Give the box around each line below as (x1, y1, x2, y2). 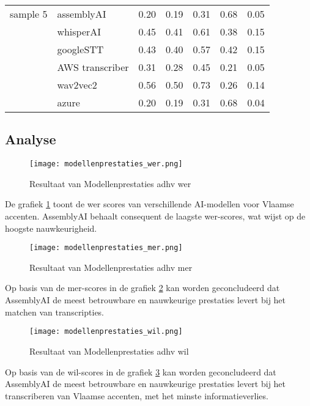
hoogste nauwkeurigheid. (5, 221, 97, 234)
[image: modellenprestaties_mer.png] (29, 243, 183, 253)
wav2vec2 (57, 78, 97, 92)
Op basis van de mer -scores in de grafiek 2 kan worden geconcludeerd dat (5, 281, 280, 294)
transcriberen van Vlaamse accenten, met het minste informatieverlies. (5, 389, 268, 402)
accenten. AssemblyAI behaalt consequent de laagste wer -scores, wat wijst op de (5, 210, 306, 223)
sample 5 (10, 7, 48, 21)
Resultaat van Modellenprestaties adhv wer (29, 177, 191, 190)
